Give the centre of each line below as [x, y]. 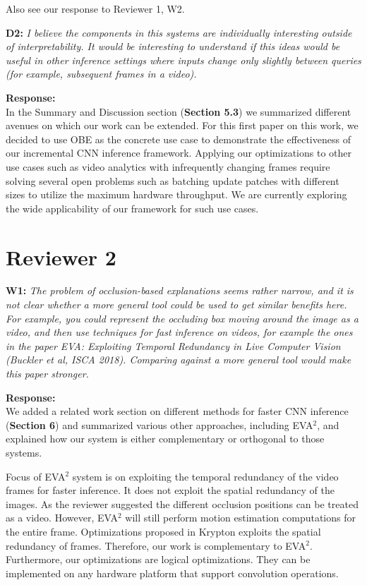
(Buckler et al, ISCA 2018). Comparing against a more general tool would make [179, 360]
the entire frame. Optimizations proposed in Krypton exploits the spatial [163, 531]
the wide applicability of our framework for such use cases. [132, 208]
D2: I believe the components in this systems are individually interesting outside [179, 32]
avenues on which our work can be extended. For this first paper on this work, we [182, 125]
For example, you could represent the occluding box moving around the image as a [182, 318]
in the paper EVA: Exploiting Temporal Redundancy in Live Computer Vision [173, 345]
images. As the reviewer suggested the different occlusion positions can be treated [182, 503]
